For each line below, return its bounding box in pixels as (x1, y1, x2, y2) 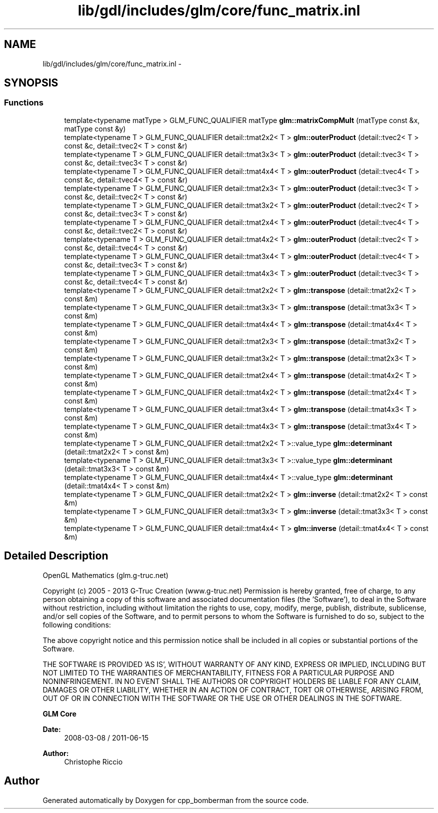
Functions (4, 97, 43, 108)
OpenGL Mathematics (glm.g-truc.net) (42, 570, 168, 579)
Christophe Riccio (64, 757, 123, 766)
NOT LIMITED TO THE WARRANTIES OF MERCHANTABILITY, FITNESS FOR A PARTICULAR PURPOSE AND (42, 668, 394, 677)
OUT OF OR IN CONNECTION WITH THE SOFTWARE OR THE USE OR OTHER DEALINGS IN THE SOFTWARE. (42, 693, 402, 702)
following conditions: (42, 620, 111, 629)
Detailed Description (4, 549, 108, 562)
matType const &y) (64, 124, 126, 133)
